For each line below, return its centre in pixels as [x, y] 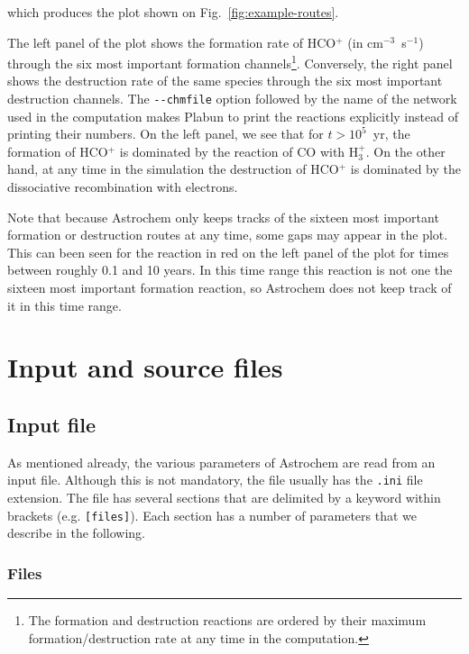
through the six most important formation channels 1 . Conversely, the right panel [230, 62]
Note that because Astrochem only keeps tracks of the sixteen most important [223, 217]
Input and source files [145, 367]
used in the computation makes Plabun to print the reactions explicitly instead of [233, 116]
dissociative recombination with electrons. [123, 187]
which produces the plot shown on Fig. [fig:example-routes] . [173, 12]
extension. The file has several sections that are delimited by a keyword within [224, 498]
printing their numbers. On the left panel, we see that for [166, 134]
